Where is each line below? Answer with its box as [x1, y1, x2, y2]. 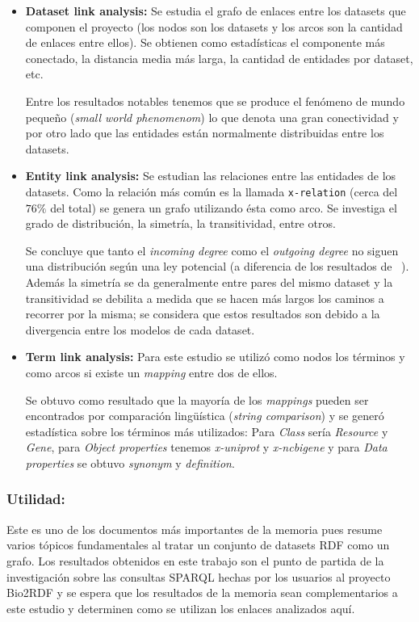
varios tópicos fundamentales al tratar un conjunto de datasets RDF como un [6, 536, 390, 553]
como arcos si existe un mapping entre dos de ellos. [25, 364, 278, 380]
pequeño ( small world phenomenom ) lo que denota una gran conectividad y [25, 108, 399, 125]
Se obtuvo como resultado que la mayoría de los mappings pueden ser [25, 391, 369, 408]
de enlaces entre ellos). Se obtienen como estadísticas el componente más [25, 34, 385, 51]
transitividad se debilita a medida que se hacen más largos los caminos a [25, 289, 384, 306]
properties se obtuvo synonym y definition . [25, 454, 235, 471]
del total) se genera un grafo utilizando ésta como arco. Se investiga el [50, 199, 397, 216]
